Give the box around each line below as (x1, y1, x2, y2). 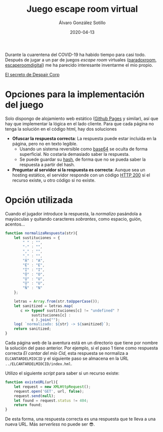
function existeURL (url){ (5, 380, 58, 385)
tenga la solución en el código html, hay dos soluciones (5, 126, 117, 132)
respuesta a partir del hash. (19, 161, 75, 168)
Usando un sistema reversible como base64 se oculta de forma (19, 146, 148, 152)
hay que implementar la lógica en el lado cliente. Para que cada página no (5, 120, 154, 126)
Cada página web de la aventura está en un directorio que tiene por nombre (5, 340, 158, 346)
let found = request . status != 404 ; (14, 398, 89, 403)
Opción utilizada (5, 195, 73, 206)
